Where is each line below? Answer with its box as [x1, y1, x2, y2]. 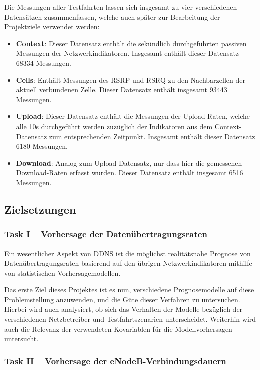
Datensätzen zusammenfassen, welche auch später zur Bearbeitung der [4, 11, 220, 22]
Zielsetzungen [4, 201, 76, 217]
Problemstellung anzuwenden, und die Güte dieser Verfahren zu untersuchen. [4, 294, 240, 304]
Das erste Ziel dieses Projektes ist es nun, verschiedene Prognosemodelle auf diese [4, 284, 254, 295]
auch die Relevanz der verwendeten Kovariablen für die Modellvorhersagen [4, 323, 232, 334]
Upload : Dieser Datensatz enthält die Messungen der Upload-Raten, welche [16, 111, 250, 121]
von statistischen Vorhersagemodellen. [4, 267, 121, 278]
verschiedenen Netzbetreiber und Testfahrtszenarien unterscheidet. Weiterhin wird [4, 314, 256, 324]
